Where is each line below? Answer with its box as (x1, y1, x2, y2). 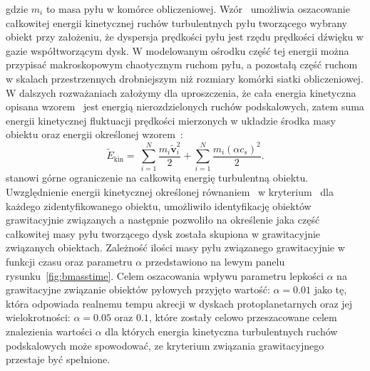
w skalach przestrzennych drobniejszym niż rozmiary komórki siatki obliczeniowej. (6, 70, 364, 85)
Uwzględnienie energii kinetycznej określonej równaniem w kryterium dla (6, 184, 334, 199)
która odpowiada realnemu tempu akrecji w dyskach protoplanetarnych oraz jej (6, 296, 353, 310)
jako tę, (314, 282, 347, 297)
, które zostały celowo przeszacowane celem (148, 310, 337, 325)
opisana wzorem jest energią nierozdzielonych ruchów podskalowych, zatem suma (6, 99, 364, 114)
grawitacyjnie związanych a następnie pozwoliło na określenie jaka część (6, 212, 320, 227)
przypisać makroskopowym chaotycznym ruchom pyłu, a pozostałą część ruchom (6, 57, 358, 72)
